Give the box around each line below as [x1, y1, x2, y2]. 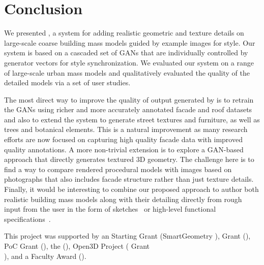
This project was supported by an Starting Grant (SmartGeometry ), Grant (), [4, 230, 251, 241]
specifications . [4, 213, 51, 224]
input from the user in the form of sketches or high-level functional [4, 204, 216, 214]
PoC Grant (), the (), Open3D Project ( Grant [4, 241, 150, 251]
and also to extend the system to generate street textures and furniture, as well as [4, 114, 260, 124]
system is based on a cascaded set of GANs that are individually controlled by [4, 47, 248, 58]
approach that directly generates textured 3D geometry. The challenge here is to [4, 154, 254, 164]
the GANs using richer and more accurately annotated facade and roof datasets [4, 104, 252, 115]
